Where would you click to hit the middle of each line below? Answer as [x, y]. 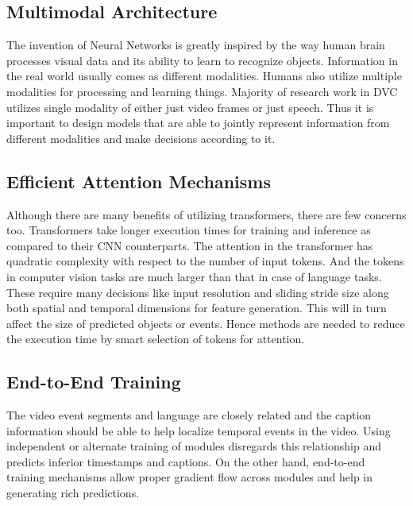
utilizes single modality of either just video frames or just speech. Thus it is [190, 107]
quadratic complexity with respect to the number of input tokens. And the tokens [205, 261]
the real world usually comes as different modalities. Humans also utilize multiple [204, 76]
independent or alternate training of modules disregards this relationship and [194, 446]
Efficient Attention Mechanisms [139, 181]
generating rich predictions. [73, 493]
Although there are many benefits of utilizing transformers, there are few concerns [206, 214]
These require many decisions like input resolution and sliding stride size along [198, 292]
